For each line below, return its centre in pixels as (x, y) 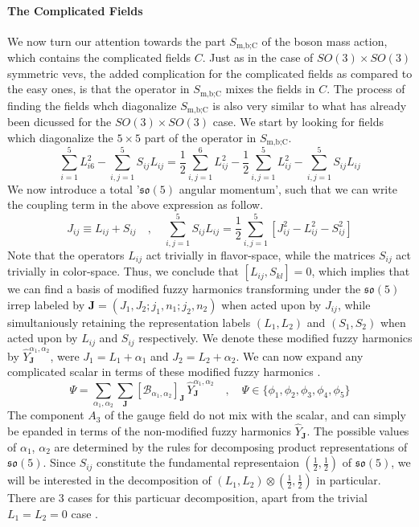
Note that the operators (66, 254)
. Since (59, 462)
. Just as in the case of (258, 57)
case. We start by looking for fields (298, 122)
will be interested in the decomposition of (109, 480)
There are (31, 498)
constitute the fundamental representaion (198, 462)
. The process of (366, 89)
